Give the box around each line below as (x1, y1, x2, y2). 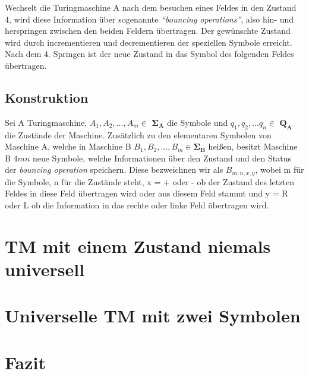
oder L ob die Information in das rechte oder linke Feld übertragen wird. (5, 198, 269, 211)
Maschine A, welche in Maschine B (5, 140, 131, 153)
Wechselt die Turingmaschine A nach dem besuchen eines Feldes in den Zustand (5, 1, 297, 13)
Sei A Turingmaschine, (5, 116, 87, 128)
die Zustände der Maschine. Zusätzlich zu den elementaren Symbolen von (5, 128, 272, 141)
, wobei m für (255, 163, 304, 176)
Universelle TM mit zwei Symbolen (5, 303, 301, 328)
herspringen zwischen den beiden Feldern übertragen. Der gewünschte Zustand (5, 24, 291, 37)
